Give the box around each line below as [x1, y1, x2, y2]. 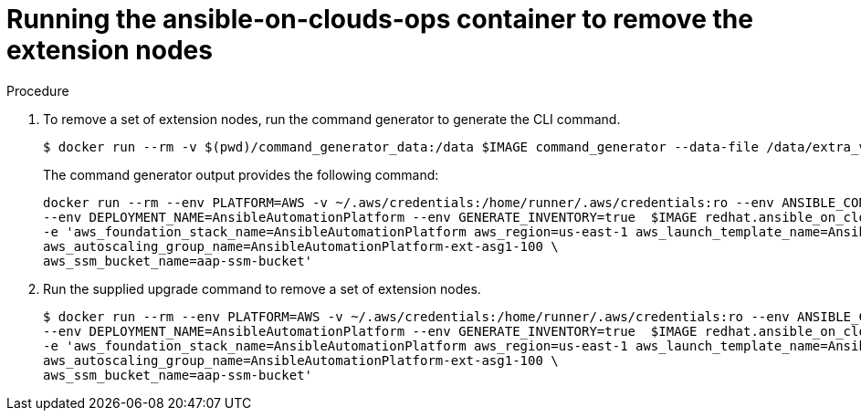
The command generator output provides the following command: [43, 166, 439, 183]
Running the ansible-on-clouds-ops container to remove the [6, 4, 753, 35]
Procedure [6, 82, 69, 99]
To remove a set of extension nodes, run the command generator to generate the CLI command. [43, 110, 621, 127]
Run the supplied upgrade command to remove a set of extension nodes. [43, 280, 481, 297]
